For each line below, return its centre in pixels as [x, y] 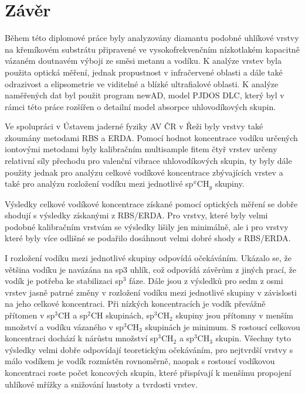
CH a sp [73, 315]
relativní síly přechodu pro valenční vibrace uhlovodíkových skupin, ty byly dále [148, 161]
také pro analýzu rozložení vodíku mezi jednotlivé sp [99, 184]
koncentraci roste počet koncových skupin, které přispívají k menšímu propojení [148, 373]
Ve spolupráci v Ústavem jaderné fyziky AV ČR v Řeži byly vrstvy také [134, 126]
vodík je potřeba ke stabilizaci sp [64, 281]
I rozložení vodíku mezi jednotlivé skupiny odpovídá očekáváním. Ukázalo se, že [148, 258]
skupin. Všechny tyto [253, 338]
